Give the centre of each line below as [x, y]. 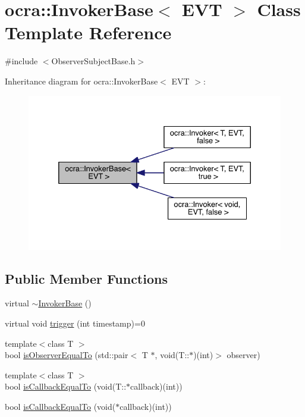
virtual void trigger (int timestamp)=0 [75, 323]
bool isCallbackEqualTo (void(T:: [66, 386]
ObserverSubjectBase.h [93, 61]
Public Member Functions [86, 278]
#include [21, 61]
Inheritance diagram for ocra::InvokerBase [81, 81]
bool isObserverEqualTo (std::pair [67, 355]
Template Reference [88, 32]
